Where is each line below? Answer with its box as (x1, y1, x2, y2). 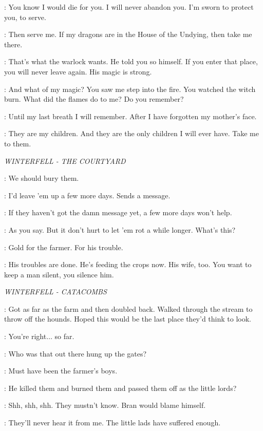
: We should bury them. (4, 173, 79, 183)
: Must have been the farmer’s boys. (4, 365, 118, 376)
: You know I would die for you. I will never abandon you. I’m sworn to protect (4, 2, 254, 12)
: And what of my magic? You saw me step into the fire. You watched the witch (4, 83, 256, 94)
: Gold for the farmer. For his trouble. (4, 241, 123, 252)
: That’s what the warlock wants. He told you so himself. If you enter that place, (4, 56, 258, 67)
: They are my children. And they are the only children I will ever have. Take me (4, 128, 259, 139)
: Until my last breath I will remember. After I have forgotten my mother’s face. (4, 110, 257, 121)
